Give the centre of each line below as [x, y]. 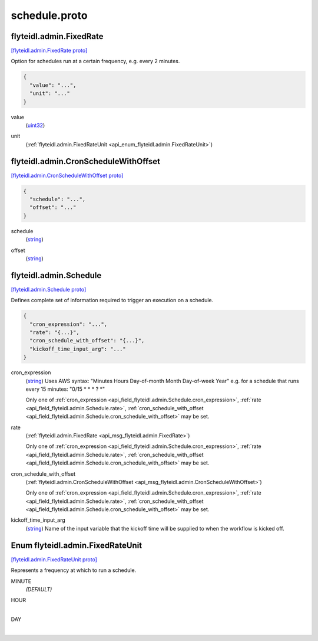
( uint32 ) [35, 125]
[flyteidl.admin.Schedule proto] [49, 289]
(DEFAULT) [39, 589]
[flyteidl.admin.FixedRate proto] [49, 51]
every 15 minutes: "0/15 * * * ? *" [65, 389]
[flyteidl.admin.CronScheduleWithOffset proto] [67, 175]
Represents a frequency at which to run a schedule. [74, 570]
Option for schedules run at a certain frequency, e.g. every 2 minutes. [95, 61]
